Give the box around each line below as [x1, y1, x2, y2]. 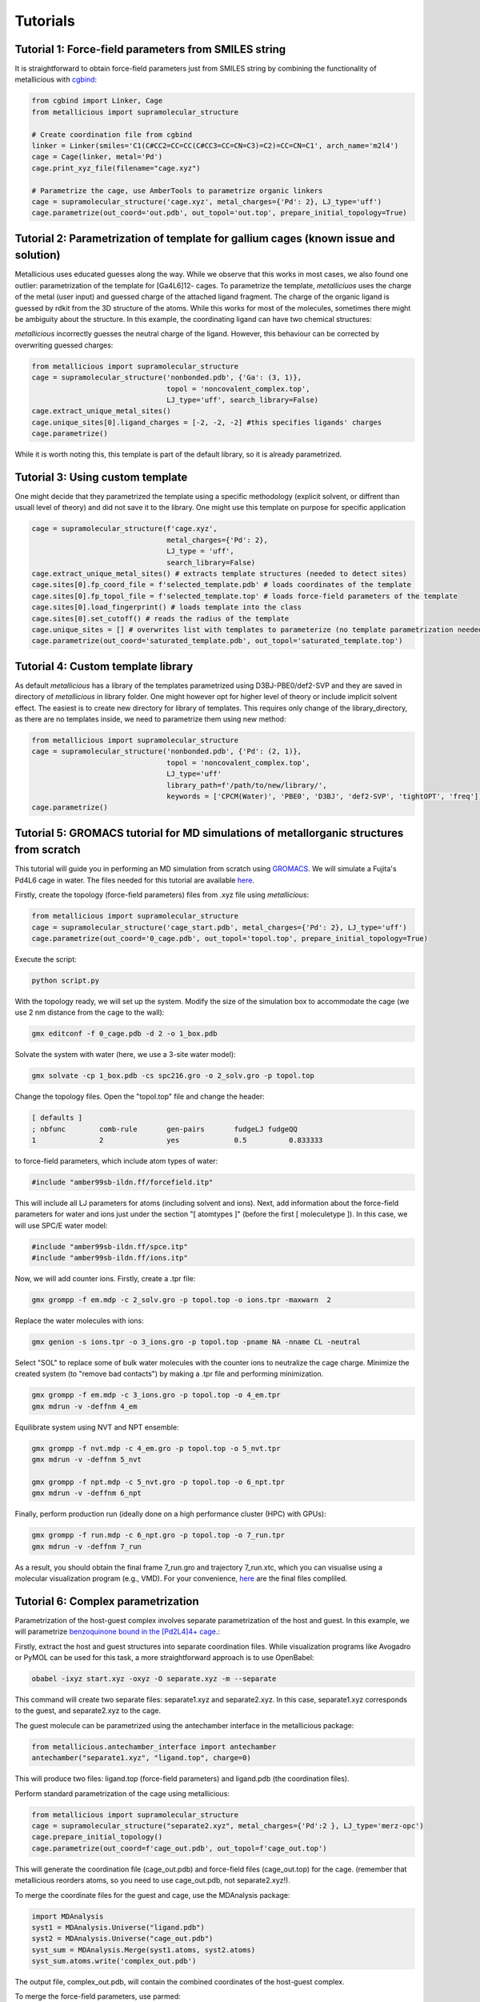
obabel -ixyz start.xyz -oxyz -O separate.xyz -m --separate [31, 1674, 277, 1683]
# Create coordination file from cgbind [31, 130, 192, 139]
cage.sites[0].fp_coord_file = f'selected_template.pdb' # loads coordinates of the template [31, 581, 412, 589]
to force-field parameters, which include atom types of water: [14, 1156, 218, 1165]
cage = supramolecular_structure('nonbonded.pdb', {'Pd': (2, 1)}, [31, 747, 302, 756]
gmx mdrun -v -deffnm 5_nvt [31, 1455, 142, 1465]
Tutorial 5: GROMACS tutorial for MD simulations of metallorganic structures [14, 826, 404, 840]
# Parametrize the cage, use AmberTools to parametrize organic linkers [31, 186, 323, 195]
